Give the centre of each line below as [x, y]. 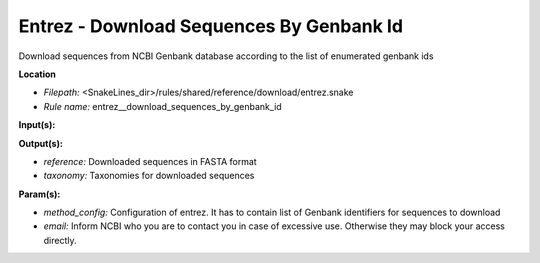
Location [37, 74]
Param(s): [39, 194]
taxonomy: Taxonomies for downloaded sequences [149, 176]
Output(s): [41, 143]
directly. [60, 240]
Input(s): [37, 125]
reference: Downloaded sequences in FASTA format [150, 161]
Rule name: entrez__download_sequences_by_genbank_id [162, 106]
